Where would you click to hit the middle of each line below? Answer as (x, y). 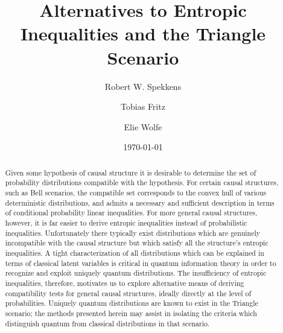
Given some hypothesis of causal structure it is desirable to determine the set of (131, 172)
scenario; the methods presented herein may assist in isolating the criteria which (131, 313)
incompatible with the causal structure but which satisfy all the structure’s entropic (137, 243)
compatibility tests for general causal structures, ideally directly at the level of (128, 293)
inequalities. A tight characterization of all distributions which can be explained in (135, 252)
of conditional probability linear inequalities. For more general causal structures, (131, 213)
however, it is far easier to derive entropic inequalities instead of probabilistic (126, 222)
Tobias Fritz (143, 106)
